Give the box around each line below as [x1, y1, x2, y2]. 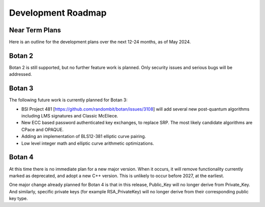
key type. [9, 196, 28, 202]
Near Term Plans [9, 26, 61, 34]
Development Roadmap [9, 7, 107, 18]
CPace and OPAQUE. [21, 126, 64, 132]
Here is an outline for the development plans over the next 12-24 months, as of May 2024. [9, 39, 191, 45]
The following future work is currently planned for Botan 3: [9, 97, 128, 103]
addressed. [9, 71, 32, 77]
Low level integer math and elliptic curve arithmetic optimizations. [21, 140, 154, 146]
